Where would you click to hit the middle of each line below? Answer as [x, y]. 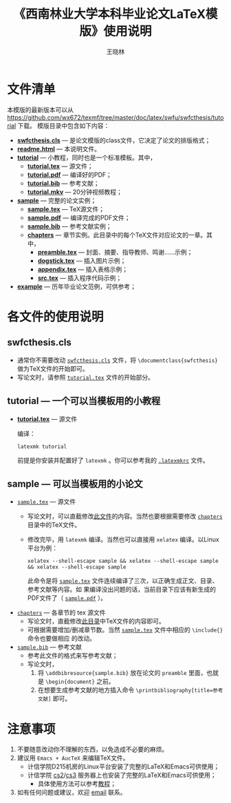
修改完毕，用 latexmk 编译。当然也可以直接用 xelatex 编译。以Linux [123, 539]
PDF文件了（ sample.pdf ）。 [67, 598]
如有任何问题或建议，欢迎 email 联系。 [71, 793]
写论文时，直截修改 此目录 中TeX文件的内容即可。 [96, 621]
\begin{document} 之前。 [80, 681]
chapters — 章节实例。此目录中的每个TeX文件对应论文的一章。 [117, 235]
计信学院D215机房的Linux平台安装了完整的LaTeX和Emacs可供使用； [123, 767]
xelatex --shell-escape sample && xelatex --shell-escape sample [123, 561]
